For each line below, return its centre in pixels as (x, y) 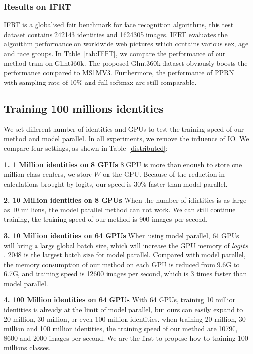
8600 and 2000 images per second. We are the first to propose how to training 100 (126, 338)
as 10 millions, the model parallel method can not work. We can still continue (120, 209)
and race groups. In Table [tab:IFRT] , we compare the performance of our (115, 53)
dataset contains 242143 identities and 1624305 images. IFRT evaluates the (116, 34)
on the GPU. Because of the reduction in (164, 174)
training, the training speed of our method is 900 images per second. (106, 219)
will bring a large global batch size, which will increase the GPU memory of (117, 245)
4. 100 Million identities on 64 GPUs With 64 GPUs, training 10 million (120, 300)
